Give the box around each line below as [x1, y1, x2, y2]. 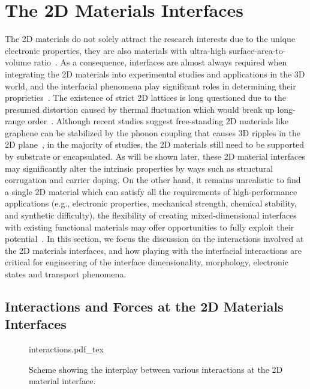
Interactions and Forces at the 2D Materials [5, 297, 284, 315]
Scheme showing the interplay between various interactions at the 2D [29, 363, 283, 375]
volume [5, 56, 31, 68]
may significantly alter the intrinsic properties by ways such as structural [5, 161, 273, 174]
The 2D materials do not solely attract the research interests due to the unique [5, 32, 296, 45]
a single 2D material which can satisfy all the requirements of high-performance [5, 185, 297, 198]
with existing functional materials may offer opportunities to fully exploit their [5, 220, 294, 233]
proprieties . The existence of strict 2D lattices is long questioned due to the [5, 91, 286, 104]
